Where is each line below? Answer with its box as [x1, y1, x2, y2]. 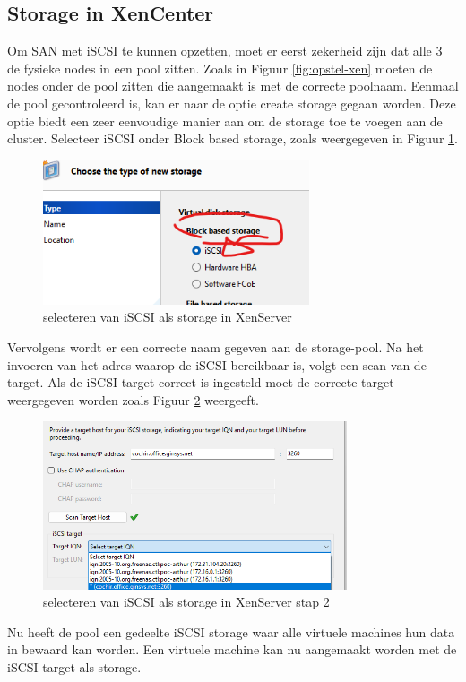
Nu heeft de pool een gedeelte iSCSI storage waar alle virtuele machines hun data [7, 622, 455, 641]
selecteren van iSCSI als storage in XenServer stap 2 [43, 592, 330, 611]
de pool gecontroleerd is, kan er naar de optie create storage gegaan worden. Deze [7, 93, 456, 112]
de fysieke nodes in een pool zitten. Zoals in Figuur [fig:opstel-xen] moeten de [7, 58, 433, 77]
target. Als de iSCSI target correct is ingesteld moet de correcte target [7, 373, 394, 392]
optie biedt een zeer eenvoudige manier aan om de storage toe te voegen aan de [7, 111, 443, 130]
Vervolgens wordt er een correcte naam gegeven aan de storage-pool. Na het [7, 337, 424, 356]
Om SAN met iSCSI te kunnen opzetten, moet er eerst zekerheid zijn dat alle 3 [7, 41, 443, 60]
